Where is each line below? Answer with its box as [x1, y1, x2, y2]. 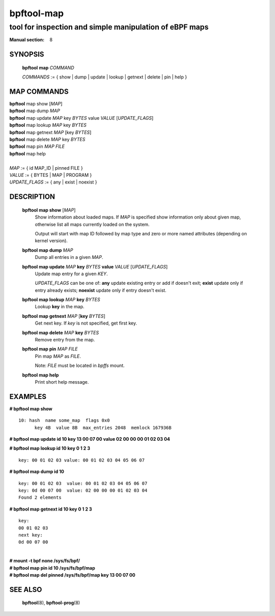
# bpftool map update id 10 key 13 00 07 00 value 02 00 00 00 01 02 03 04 [9, 436, 171, 442]
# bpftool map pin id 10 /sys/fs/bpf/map [9, 565, 95, 571]
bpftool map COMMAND [22, 64, 74, 71]
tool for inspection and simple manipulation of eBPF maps [9, 22, 209, 32]
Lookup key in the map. [35, 304, 85, 310]
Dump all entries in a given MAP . [35, 254, 103, 260]
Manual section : [9, 37, 45, 43]
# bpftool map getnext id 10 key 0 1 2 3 [9, 506, 92, 512]
